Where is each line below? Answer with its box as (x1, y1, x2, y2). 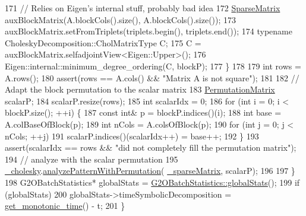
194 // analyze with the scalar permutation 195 (5, 153, 178, 165)
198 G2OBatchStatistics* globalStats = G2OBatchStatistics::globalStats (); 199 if (5, 176, 300, 188)
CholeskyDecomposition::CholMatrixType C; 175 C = (5, 36, 201, 49)
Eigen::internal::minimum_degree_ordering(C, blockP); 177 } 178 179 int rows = (5, 59, 301, 72)
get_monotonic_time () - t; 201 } (5, 199, 125, 212)
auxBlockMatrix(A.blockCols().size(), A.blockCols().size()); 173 (5, 13, 236, 26)
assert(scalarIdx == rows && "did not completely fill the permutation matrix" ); (5, 141, 296, 154)
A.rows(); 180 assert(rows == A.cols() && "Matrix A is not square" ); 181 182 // (5, 71, 299, 84)
